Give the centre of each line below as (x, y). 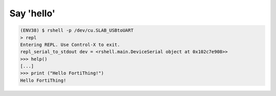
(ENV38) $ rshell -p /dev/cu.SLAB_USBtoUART (77, 30)
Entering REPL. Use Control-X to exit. (70, 44)
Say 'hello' (32, 13)
